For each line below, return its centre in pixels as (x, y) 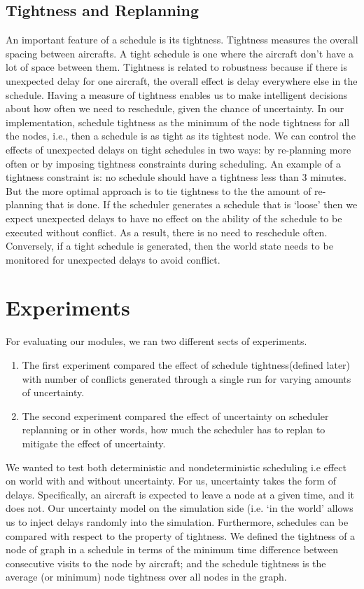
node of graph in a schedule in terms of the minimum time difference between (172, 549)
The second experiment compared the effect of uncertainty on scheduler (175, 415)
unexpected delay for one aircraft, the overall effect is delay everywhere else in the (182, 80)
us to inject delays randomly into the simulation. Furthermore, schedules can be (177, 521)
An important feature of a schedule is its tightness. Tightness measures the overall (182, 40)
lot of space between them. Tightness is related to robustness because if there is (177, 67)
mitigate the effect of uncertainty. (94, 443)
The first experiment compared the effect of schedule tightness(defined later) (186, 365)
